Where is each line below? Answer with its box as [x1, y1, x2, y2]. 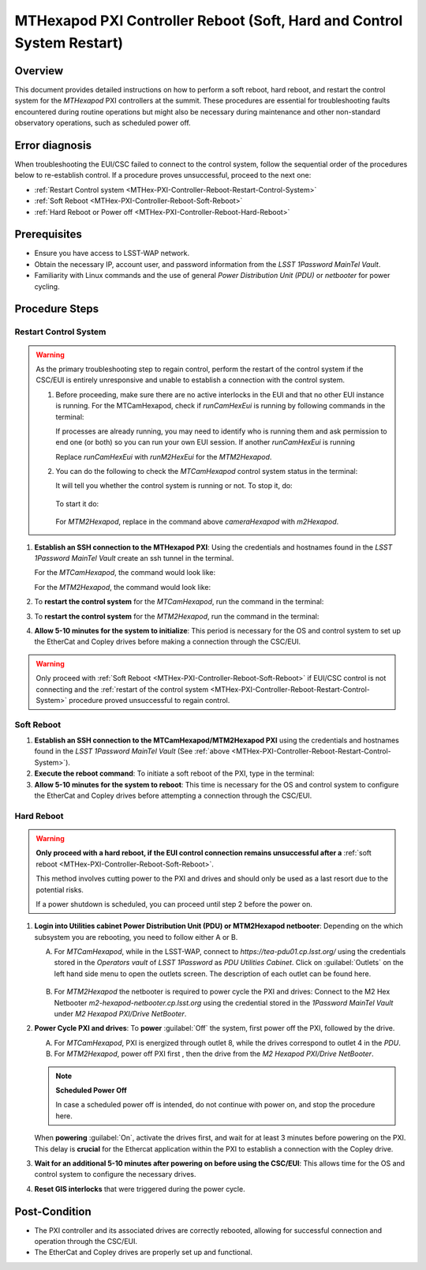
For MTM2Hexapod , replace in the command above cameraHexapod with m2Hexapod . [55, 517, 339, 527]
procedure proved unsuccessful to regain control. [68, 695, 230, 705]
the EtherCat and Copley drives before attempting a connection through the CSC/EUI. [34, 791, 312, 801]
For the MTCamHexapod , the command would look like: [34, 568, 216, 577]
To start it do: [55, 498, 99, 509]
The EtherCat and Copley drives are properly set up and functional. [34, 1248, 252, 1257]
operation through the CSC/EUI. [34, 1237, 138, 1246]
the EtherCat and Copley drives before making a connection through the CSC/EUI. [34, 637, 301, 647]
